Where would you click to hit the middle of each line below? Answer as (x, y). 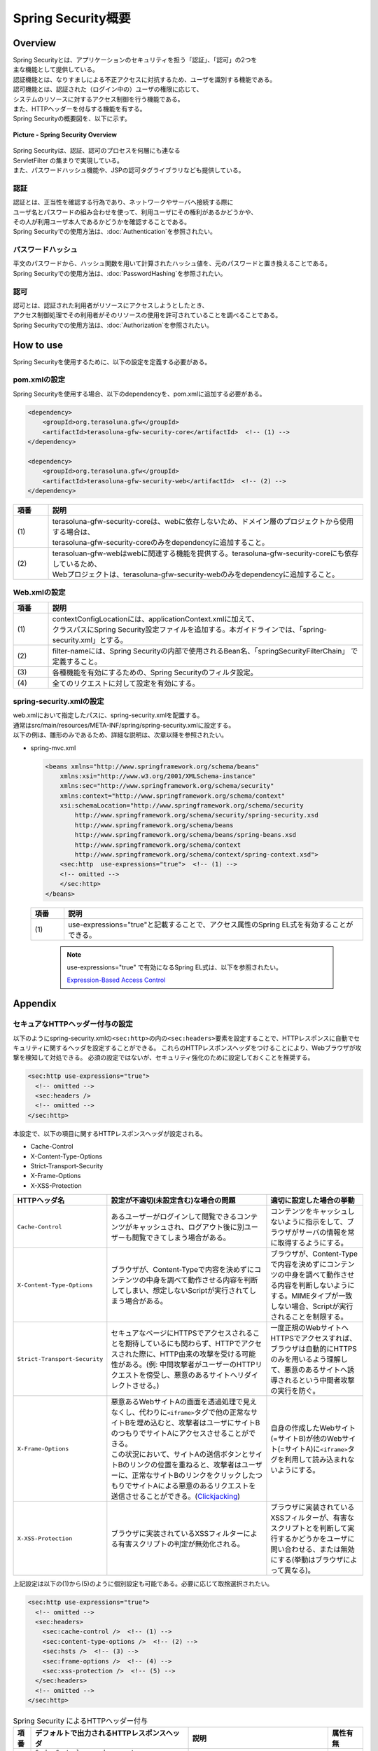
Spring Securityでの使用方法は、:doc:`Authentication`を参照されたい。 (114, 232)
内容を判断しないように (316, 1285)
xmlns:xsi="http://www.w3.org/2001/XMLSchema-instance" (158, 776)
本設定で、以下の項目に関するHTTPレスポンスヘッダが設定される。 (110, 1133)
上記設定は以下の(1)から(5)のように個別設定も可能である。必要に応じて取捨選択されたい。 (143, 1584)
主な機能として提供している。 (56, 69)
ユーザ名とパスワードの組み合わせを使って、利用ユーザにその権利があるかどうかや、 (135, 212)
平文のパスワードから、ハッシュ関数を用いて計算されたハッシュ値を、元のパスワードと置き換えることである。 (172, 263)
